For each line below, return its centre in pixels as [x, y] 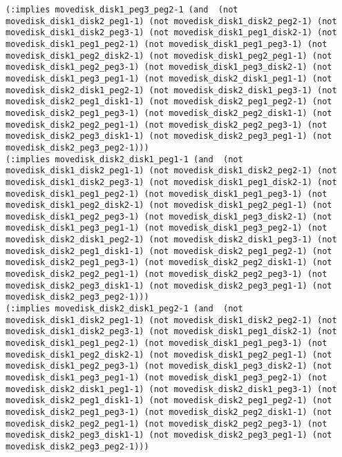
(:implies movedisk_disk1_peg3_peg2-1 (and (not [122, 10]
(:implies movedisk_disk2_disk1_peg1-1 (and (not [124, 159]
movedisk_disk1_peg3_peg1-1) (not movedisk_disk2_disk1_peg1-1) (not [169, 78]
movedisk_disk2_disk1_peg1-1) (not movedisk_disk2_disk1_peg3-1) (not [171, 389]
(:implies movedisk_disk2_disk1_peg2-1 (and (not [124, 309]
